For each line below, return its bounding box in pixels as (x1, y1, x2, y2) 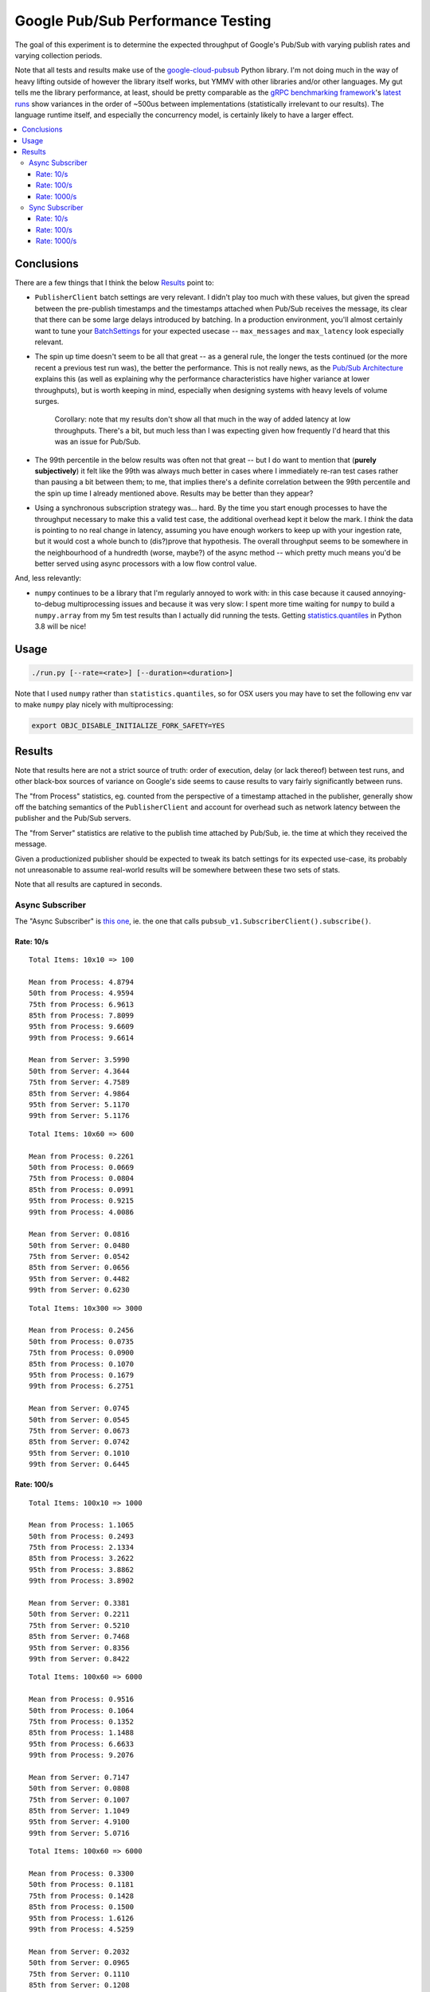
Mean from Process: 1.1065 (29, 1520, 135, 1530)
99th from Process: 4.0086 (29, 1207, 135, 1217)
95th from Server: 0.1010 (29, 1449, 131, 1457)
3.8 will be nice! (34, 622, 87, 631)
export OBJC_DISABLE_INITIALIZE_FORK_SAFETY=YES (31, 721, 225, 731)
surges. (34, 397, 60, 406)
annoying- (372, 588, 406, 598)
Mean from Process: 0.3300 (29, 1869, 135, 1878)
